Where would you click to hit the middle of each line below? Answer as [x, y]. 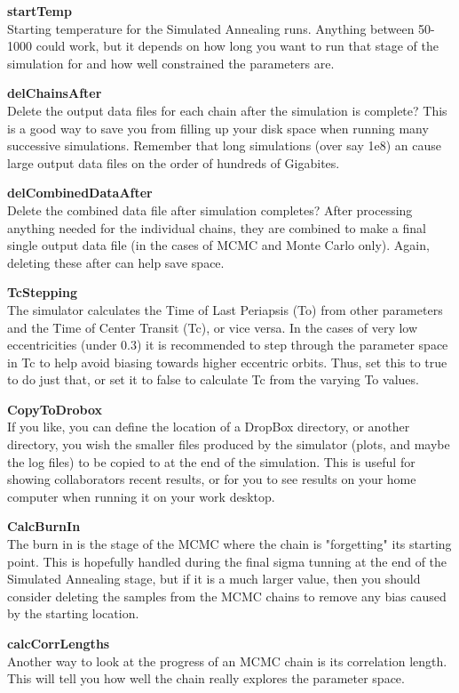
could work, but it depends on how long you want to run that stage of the [237, 46]
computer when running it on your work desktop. [141, 496]
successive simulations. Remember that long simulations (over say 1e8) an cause [224, 145]
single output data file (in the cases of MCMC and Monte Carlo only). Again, [218, 245]
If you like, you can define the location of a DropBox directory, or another [209, 427]
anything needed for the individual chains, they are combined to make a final [217, 227]
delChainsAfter [55, 93]
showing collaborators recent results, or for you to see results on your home [212, 479]
